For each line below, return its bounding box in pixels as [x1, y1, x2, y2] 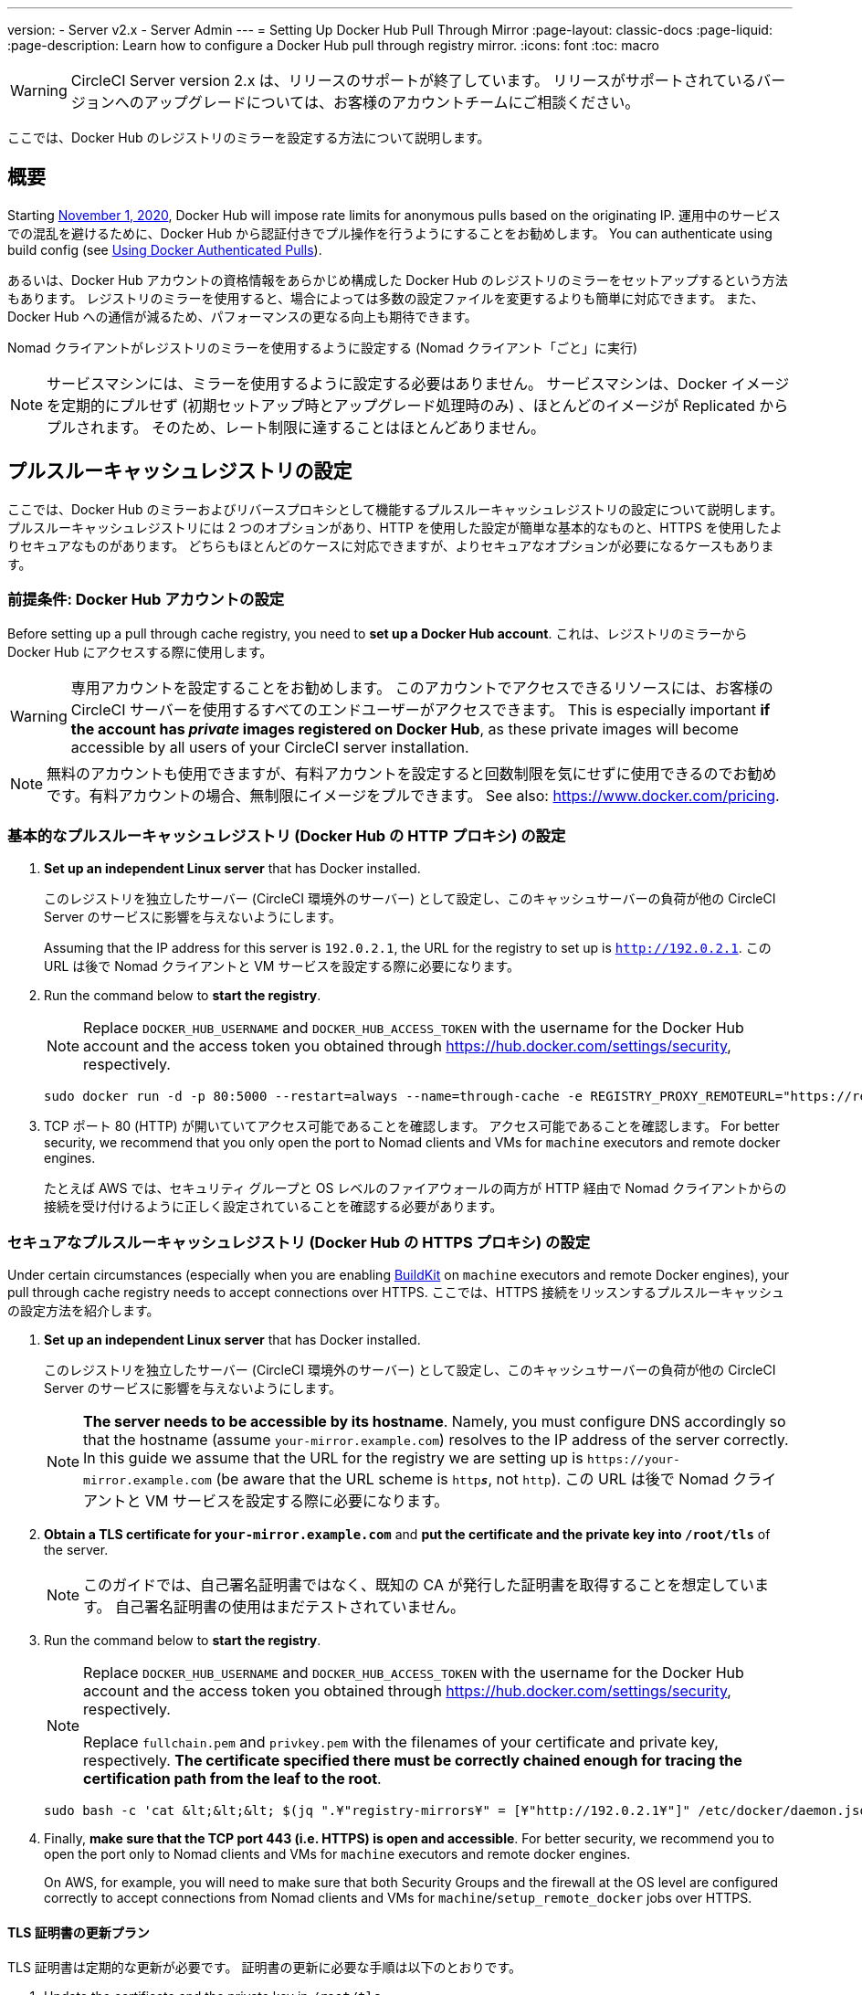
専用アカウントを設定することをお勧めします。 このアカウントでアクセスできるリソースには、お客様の [70, 679, 773, 698]
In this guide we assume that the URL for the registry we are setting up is [83, 1448, 583, 1467]
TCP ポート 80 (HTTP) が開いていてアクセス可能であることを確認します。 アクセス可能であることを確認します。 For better [44, 1118, 780, 1135]
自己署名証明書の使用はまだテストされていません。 [114, 1597, 466, 1616]
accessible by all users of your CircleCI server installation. [70, 738, 469, 757]
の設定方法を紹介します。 [7, 1302, 160, 1318]
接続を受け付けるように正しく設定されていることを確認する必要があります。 [44, 1198, 503, 1215]
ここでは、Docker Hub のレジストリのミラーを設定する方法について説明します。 [7, 130, 490, 145]
